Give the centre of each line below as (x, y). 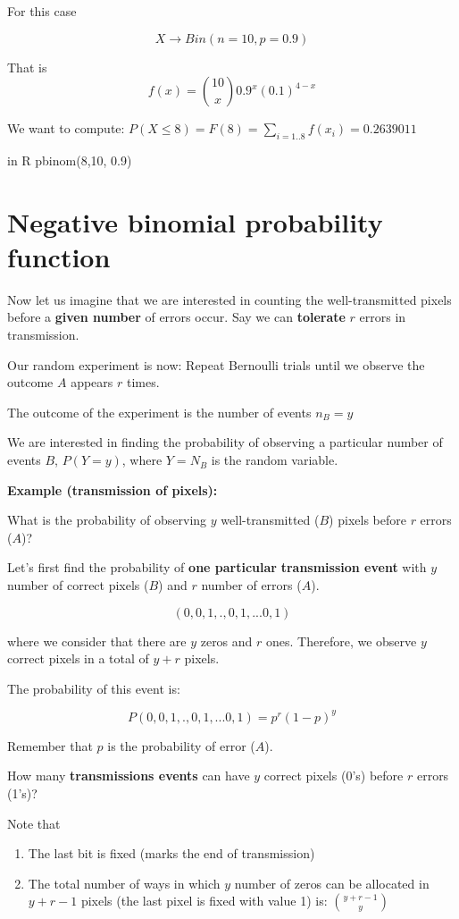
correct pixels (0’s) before (334, 776)
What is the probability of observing (107, 520)
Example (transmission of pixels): (113, 489)
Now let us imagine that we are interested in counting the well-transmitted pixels (229, 299)
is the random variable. (275, 460)
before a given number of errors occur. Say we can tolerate (176, 317)
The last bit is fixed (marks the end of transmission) (171, 853)
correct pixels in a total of (78, 658)
